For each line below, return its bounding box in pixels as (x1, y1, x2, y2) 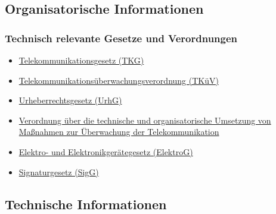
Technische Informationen (5, 194, 167, 213)
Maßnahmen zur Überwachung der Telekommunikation (18, 125, 219, 138)
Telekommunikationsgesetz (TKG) (18, 54, 144, 66)
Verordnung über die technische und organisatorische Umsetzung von (18, 114, 271, 126)
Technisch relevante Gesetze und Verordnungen (5, 30, 238, 45)
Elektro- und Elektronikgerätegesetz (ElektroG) (18, 145, 193, 158)
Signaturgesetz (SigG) (18, 165, 99, 178)
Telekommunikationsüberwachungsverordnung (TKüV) (18, 74, 219, 86)
